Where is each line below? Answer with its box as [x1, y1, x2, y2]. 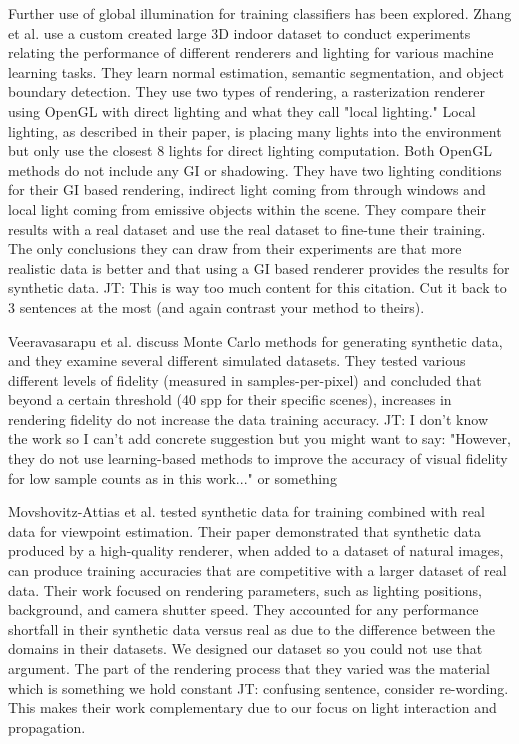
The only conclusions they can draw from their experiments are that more [8, 238, 462, 259]
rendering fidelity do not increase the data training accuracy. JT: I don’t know [8, 408, 489, 429]
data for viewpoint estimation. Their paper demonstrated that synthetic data [8, 520, 481, 541]
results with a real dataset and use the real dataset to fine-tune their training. [8, 218, 486, 239]
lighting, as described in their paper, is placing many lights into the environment [8, 120, 502, 141]
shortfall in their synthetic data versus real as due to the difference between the [8, 618, 496, 639]
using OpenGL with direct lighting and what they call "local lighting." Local [8, 100, 476, 121]
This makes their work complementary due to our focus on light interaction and [8, 697, 497, 718]
